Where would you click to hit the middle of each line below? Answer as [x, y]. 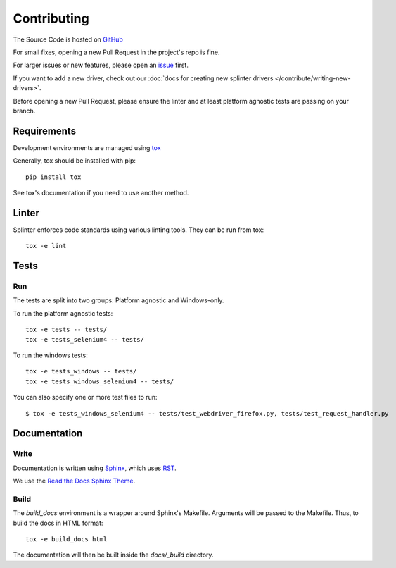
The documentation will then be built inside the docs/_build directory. [113, 555]
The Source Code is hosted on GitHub [68, 39]
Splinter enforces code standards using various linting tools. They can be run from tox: [138, 230]
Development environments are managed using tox [87, 147]
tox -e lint [46, 246]
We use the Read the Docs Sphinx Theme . [74, 481]
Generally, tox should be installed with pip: [75, 161]
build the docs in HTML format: [58, 523]
